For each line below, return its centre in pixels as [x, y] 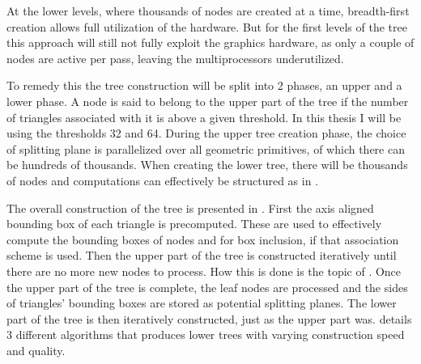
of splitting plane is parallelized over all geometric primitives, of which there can [206, 148]
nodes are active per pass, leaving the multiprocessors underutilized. [175, 58]
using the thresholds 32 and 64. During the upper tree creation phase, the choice [206, 133]
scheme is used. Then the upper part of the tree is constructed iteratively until [202, 255]
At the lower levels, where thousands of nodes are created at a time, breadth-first [208, 11]
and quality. [36, 350]
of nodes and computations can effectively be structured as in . [162, 180]
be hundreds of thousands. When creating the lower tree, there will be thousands [207, 165]
